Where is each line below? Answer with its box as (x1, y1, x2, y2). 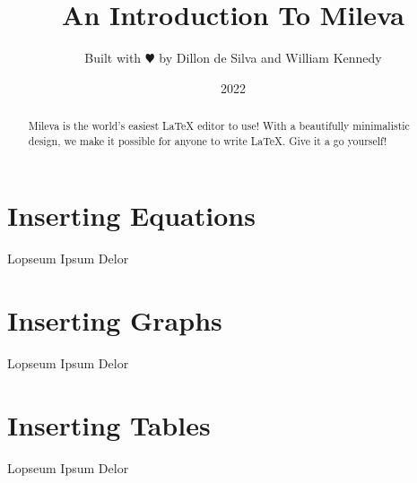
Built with (84, 48, 142, 67)
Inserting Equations (7, 197, 256, 234)
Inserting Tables (7, 406, 211, 443)
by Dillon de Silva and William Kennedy (159, 48, 382, 67)
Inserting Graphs (7, 302, 222, 339)
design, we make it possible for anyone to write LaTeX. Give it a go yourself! (28, 133, 387, 148)
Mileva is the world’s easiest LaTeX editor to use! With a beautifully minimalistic (28, 118, 410, 134)
